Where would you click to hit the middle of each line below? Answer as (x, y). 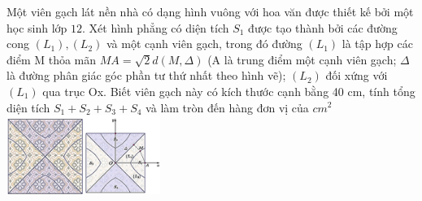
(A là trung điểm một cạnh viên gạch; (302, 59)
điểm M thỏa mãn (52, 59)
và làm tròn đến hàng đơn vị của (227, 107)
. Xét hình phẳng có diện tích (156, 27)
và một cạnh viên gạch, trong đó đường (204, 44)
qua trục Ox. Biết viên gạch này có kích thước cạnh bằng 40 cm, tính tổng (229, 91)
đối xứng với (357, 75)
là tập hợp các (377, 44)
